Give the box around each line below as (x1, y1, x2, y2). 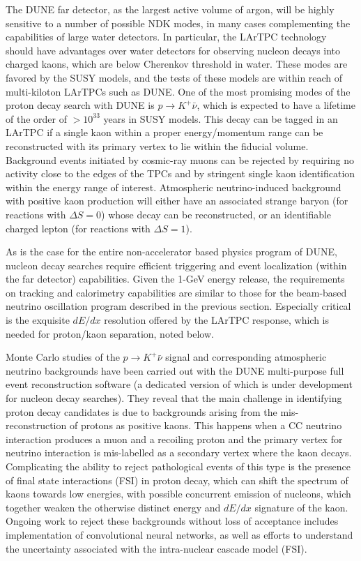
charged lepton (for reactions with (6, 220, 151, 235)
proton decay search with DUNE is (6, 98, 155, 112)
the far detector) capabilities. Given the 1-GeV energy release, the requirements (6, 271, 345, 286)
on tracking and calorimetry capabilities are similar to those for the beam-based (6, 285, 347, 299)
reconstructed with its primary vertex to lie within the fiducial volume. (6, 138, 309, 153)
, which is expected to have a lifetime (197, 98, 355, 112)
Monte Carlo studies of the (6, 350, 120, 364)
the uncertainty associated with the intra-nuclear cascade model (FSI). (6, 541, 307, 555)
